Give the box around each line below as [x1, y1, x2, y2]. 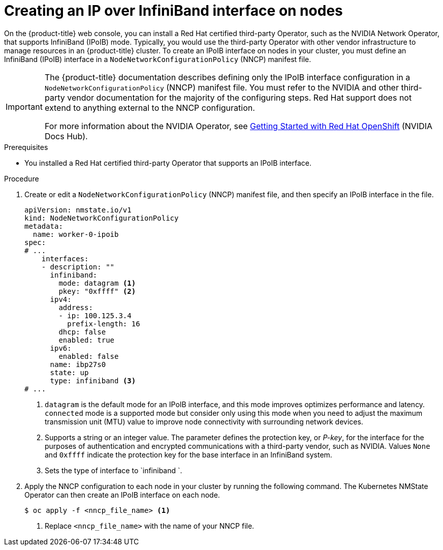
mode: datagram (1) [58, 279, 136, 287]
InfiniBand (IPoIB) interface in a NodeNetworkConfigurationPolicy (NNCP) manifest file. [4, 54, 311, 64]
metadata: [24, 222, 63, 230]
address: [58, 303, 93, 312]
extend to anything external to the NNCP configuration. [44, 102, 255, 113]
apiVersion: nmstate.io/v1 [24, 205, 132, 214]
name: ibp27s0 [50, 360, 106, 369]
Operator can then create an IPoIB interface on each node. [24, 490, 220, 499]
